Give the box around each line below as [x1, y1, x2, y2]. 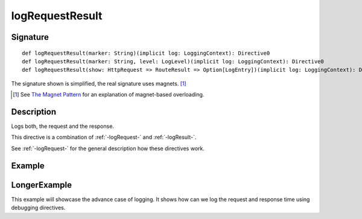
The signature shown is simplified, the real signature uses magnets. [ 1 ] [11, 80, 186, 87]
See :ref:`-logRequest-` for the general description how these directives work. [11, 145, 205, 152]
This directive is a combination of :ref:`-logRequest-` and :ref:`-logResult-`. [11, 133, 197, 141]
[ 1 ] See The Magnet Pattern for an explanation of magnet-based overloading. [13, 91, 205, 98]
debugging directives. [11, 204, 66, 211]
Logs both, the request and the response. [11, 122, 115, 130]
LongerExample [11, 180, 72, 190]
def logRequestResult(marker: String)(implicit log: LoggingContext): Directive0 [22, 49, 270, 57]
